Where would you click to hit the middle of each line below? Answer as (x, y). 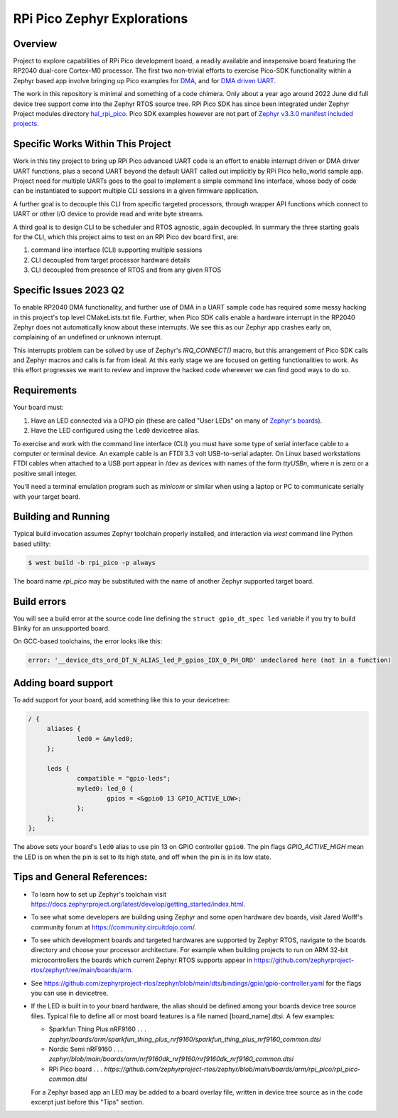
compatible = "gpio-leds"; (124, 779)
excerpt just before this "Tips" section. (87, 1102)
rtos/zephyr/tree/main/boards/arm (81, 970)
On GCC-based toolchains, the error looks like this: (88, 641)
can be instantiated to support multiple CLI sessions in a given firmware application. (136, 191)
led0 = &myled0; (105, 739)
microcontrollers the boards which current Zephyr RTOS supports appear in (141, 960)
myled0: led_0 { (105, 789)
